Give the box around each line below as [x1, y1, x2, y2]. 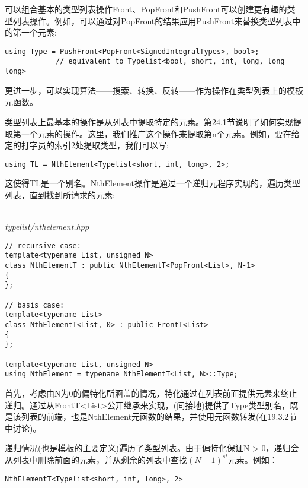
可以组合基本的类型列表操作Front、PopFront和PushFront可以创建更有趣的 [5, 3, 287, 15]
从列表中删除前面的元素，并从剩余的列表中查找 [5, 453, 187, 465]
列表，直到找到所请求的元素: [5, 188, 115, 201]
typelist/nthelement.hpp [5, 220, 89, 233]
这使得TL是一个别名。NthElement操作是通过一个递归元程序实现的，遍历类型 [5, 177, 300, 189]
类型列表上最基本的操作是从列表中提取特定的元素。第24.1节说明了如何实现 [5, 115, 293, 128]
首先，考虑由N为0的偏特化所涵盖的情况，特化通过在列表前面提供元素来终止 [5, 386, 297, 399]
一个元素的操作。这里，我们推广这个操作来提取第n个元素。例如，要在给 [21, 127, 300, 140]
